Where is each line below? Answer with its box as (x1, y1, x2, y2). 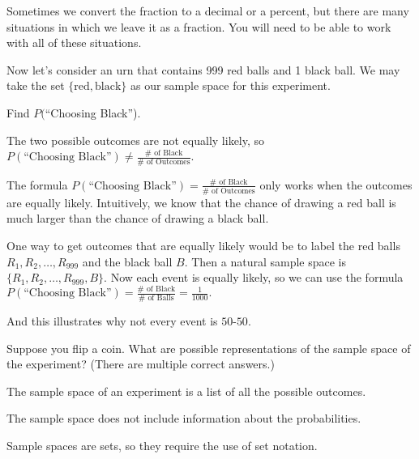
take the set (6, 77, 65, 94)
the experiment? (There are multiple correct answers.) (6, 355, 275, 372)
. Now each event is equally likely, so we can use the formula (104, 269, 404, 286)
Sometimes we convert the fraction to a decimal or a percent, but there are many (6, 2, 409, 19)
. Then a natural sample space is (184, 253, 346, 270)
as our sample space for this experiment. (130, 77, 331, 94)
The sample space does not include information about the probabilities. (6, 410, 361, 427)
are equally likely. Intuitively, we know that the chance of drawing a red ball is (6, 193, 396, 210)
